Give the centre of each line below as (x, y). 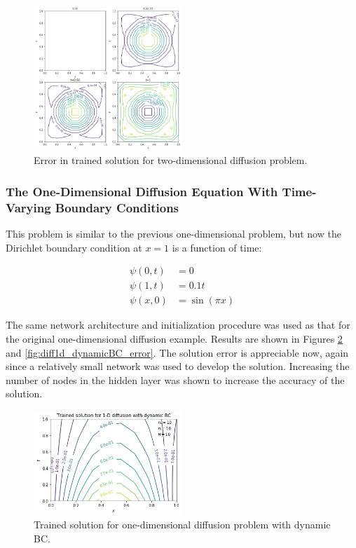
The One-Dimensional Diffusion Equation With (142, 191)
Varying (28, 207)
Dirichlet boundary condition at (74, 247)
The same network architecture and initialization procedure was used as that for (178, 325)
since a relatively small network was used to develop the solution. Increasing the (178, 366)
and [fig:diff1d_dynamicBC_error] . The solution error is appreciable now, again (177, 352)
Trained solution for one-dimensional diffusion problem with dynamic (182, 525)
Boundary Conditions (117, 207)
